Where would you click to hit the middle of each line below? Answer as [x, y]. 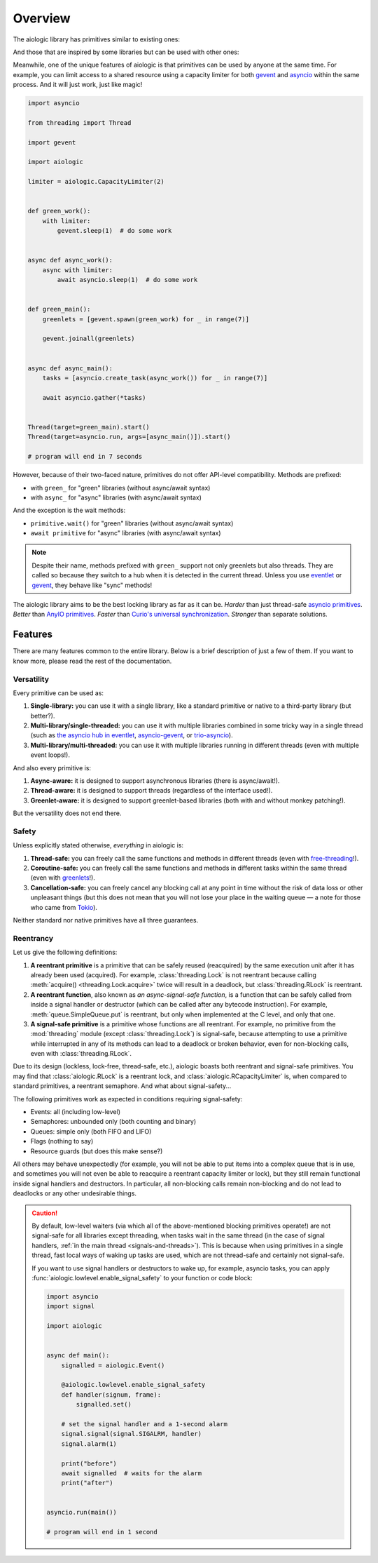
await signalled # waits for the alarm [132, 1473]
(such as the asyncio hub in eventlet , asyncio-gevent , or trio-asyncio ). [132, 735]
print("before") [89, 1463]
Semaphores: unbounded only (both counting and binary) [113, 1122]
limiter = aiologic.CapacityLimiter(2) [96, 182]
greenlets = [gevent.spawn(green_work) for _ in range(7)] [146, 319]
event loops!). [50, 755]
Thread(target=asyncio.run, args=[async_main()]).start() [129, 437]
